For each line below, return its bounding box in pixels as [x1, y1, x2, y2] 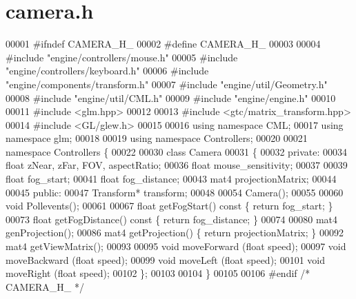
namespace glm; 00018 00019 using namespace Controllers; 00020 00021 [6, 131, 308, 145]
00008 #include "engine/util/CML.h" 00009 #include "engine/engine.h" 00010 [6, 90, 336, 105]
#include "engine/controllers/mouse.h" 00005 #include [6, 50, 238, 64]
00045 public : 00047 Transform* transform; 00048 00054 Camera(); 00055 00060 [6, 185, 344, 199]
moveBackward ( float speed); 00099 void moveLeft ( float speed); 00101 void [6, 252, 325, 267]
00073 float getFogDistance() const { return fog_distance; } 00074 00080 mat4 [6, 212, 338, 226]
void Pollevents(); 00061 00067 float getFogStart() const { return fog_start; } [6, 198, 333, 213]
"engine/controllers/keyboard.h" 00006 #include [6, 63, 209, 78]
